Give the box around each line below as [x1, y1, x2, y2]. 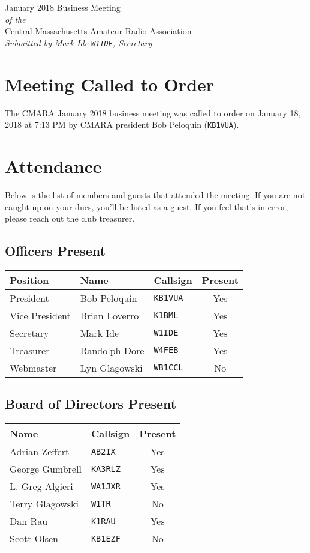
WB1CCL [154, 363, 183, 373]
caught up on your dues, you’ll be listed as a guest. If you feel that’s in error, [5, 200, 288, 213]
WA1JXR [91, 481, 121, 491]
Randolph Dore [80, 343, 145, 357]
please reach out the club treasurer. [5, 212, 135, 225]
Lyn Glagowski [80, 360, 143, 375]
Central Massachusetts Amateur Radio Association [5, 25, 192, 37]
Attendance [5, 154, 102, 178]
